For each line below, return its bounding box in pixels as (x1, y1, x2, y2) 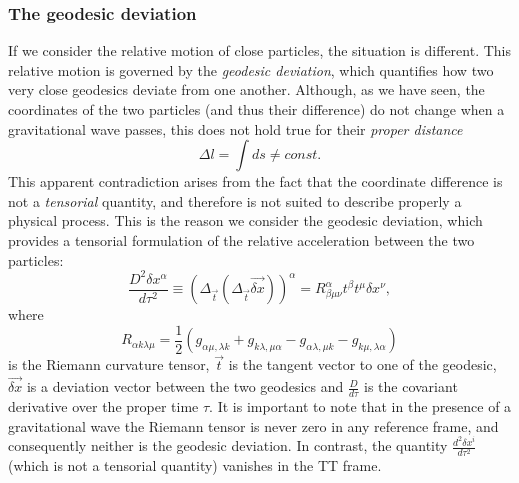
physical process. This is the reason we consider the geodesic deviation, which (8, 210, 483, 231)
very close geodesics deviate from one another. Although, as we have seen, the (8, 79, 485, 100)
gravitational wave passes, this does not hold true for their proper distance (8, 118, 463, 139)
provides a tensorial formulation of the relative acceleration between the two (8, 229, 475, 250)
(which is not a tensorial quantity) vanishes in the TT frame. (8, 455, 382, 476)
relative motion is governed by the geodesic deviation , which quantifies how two (8, 59, 494, 80)
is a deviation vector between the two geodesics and (26, 376, 344, 397)
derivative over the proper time (8, 396, 199, 417)
